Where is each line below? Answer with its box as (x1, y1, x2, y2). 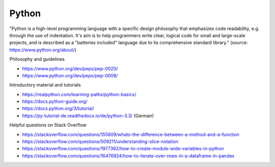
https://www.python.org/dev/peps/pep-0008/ (22, 72, 118, 78)
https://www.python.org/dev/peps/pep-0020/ (22, 65, 118, 71)
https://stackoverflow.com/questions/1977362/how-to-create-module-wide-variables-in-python (22, 146, 224, 152)
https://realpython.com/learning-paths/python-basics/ (22, 91, 136, 97)
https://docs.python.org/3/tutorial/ (22, 105, 94, 112)
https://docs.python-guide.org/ (22, 98, 88, 104)
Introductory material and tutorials (9, 82, 81, 88)
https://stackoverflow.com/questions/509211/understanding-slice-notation (22, 138, 178, 145)
